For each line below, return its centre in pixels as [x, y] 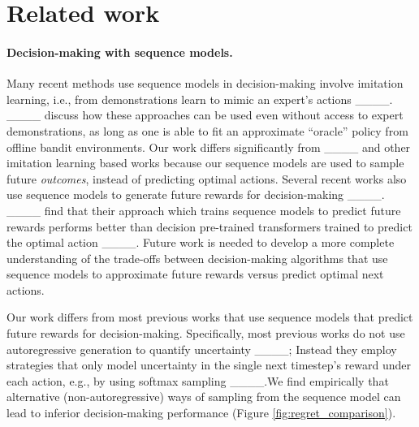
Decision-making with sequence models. [120, 52]
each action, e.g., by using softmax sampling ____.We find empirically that [198, 380]
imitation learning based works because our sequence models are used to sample [205, 163]
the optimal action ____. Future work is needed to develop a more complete [201, 242]
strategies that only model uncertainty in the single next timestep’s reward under [209, 365]
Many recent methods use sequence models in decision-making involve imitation [205, 83]
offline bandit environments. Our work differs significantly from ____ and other [209, 147]
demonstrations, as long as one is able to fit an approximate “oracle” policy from [207, 130]
